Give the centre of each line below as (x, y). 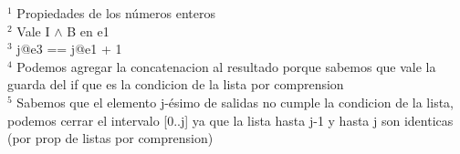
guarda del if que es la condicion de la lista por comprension (176, 84)
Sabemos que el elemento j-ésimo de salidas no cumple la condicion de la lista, (235, 102)
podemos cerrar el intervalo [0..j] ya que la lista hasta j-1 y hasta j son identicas (230, 120)
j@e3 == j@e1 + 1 (69, 49)
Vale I (33, 31)
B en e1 (88, 31)
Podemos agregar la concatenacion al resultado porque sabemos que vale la (226, 66)
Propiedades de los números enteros (116, 13)
